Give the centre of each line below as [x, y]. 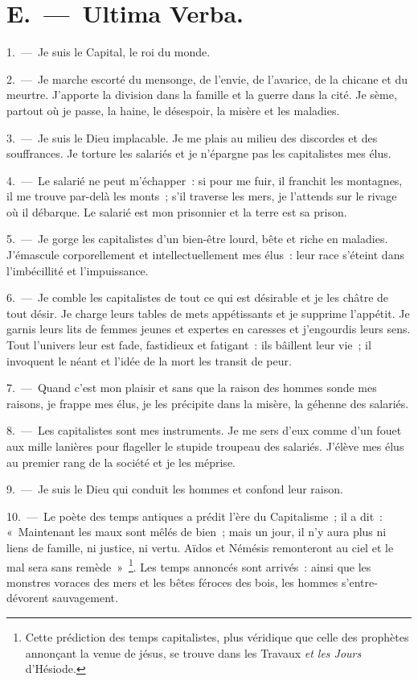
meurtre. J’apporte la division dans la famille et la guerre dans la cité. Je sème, [202, 95]
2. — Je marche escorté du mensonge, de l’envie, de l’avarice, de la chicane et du [207, 78]
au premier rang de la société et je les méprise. [121, 462]
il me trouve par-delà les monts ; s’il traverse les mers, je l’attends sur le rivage [202, 196]
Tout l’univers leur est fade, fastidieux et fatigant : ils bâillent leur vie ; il [189, 345]
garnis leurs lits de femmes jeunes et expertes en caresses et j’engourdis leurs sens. [209, 329]
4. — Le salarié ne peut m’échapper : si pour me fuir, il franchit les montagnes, [205, 180]
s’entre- [360, 582]
